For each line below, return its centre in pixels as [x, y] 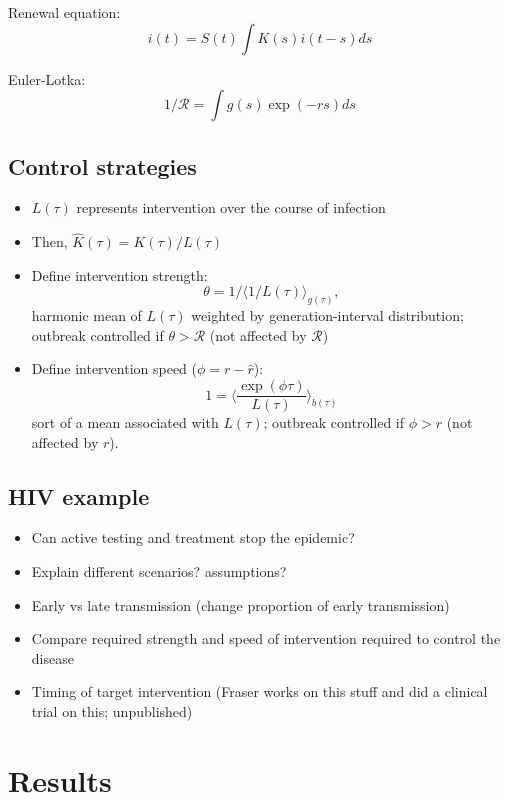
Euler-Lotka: [47, 78]
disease [52, 657]
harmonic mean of [86, 315]
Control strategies [102, 165]
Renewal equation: [64, 12]
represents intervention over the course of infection [231, 207]
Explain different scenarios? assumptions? [159, 571]
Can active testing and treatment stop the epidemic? [193, 537]
